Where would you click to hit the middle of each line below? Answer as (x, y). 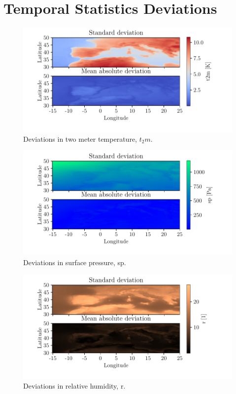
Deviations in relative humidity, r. (74, 386)
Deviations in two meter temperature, (80, 138)
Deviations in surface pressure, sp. (75, 262)
